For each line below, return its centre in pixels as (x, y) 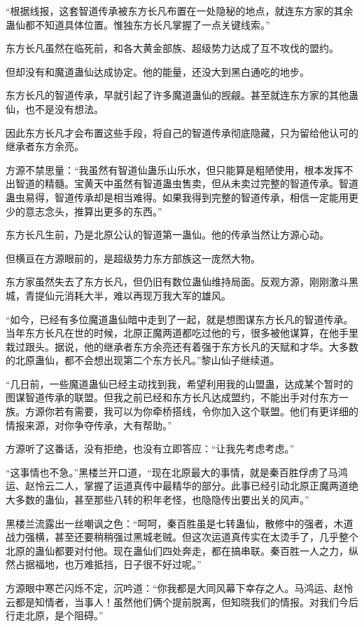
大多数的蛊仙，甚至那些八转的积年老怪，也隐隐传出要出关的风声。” (157, 500)
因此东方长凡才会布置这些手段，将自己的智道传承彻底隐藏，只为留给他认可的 (182, 132)
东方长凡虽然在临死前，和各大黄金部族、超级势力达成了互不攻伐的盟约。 (172, 48)
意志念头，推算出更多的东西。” (93, 211)
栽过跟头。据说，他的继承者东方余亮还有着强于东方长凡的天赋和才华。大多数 (182, 346)
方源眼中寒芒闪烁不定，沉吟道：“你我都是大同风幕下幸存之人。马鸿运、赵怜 (180, 588)
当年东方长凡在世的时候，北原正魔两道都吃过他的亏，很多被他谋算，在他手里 (182, 333)
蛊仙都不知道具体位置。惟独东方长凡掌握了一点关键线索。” (138, 24)
